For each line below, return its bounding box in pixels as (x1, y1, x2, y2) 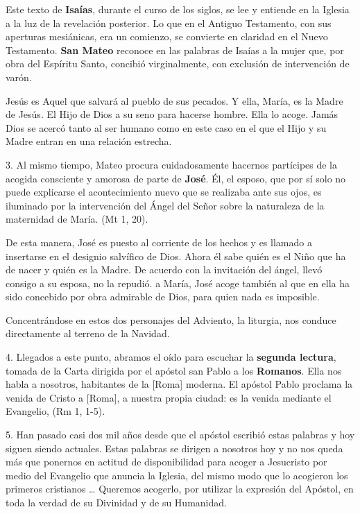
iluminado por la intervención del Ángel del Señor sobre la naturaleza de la (6, 198, 325, 212)
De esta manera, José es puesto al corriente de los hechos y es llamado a (6, 234, 312, 249)
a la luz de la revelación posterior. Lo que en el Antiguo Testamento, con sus (6, 15, 332, 30)
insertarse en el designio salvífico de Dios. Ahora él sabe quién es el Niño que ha (6, 248, 346, 263)
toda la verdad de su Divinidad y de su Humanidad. (6, 495, 227, 509)
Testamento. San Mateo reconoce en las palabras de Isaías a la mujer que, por (6, 42, 344, 57)
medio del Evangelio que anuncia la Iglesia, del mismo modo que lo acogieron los (6, 468, 348, 482)
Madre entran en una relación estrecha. (6, 134, 172, 148)
